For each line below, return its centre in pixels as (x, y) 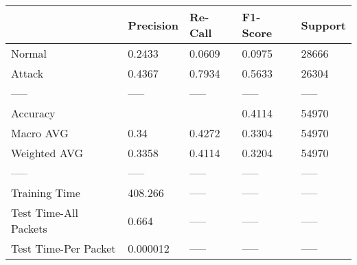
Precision (153, 25)
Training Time (46, 193)
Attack (27, 73)
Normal (29, 53)
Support (323, 25)
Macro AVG (40, 133)
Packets (29, 228)
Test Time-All (45, 212)
